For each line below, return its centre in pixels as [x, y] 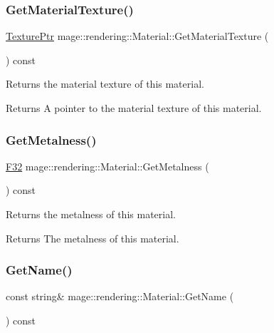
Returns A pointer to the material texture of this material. [134, 108]
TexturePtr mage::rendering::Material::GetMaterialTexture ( [137, 36]
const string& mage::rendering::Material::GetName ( [120, 296]
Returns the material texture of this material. [105, 84]
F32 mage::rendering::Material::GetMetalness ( [107, 166]
